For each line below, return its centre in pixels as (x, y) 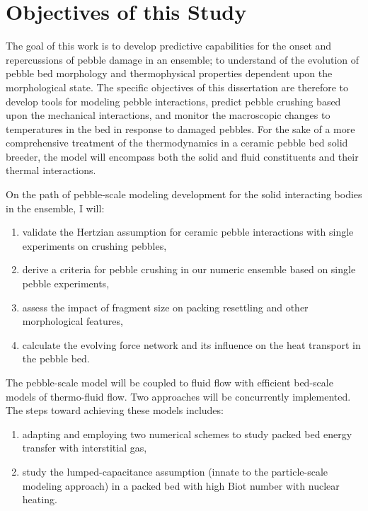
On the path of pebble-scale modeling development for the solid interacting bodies (184, 194)
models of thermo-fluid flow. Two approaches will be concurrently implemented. (178, 396)
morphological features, (73, 321)
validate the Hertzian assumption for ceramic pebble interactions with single (188, 232)
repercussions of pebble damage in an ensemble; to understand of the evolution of (183, 59)
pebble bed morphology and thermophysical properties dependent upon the (169, 73)
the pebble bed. (56, 358)
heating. (40, 499)
